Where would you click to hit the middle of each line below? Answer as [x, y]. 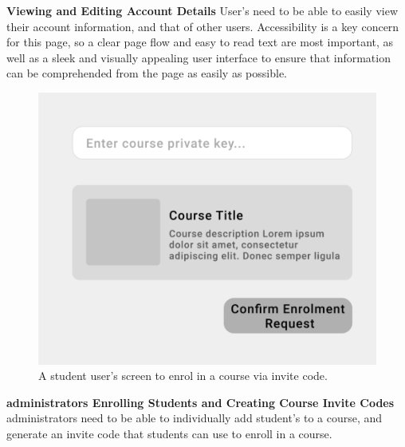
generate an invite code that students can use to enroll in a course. [169, 434]
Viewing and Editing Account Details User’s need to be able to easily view [202, 10]
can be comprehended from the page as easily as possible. [147, 73]
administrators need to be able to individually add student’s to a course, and [195, 418]
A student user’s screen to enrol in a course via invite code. [183, 376]
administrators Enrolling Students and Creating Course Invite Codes [201, 402]
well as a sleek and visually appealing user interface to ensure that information [199, 57]
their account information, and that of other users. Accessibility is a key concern [203, 26]
